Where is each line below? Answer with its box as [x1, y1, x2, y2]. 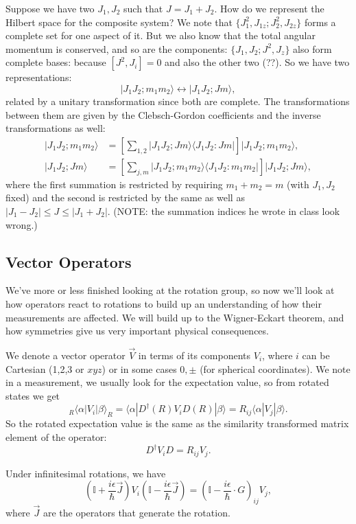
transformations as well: [5, 121, 106, 135]
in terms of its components [138, 348, 251, 362]
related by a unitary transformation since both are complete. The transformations [5, 93, 350, 108]
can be [302, 348, 330, 362]
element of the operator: [5, 429, 107, 444]
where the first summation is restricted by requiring [5, 176, 223, 191]
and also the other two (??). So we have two [165, 55, 350, 69]
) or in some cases [102, 361, 177, 376]
